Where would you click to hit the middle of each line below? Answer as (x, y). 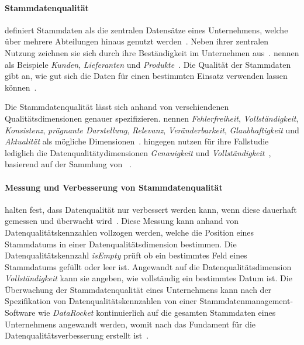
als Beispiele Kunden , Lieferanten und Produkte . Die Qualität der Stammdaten (148, 64)
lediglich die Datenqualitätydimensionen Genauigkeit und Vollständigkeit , (138, 152)
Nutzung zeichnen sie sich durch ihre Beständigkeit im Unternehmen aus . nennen (152, 52)
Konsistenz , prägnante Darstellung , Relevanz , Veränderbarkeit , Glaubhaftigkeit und (152, 130)
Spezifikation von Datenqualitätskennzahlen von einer (101, 301)
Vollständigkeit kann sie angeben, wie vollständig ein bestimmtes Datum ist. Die (148, 278)
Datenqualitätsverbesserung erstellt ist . (77, 335)
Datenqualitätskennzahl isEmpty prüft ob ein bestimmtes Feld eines (126, 255)
